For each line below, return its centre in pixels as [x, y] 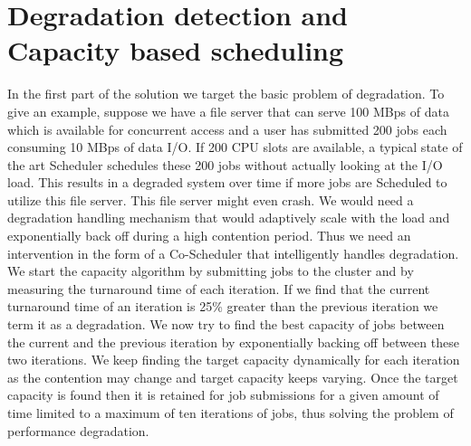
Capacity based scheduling [176, 50]
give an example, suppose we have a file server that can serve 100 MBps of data [228, 111]
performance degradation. [78, 430]
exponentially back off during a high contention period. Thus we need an [209, 236]
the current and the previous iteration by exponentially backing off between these [233, 342]
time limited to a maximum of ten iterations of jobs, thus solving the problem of [231, 413]
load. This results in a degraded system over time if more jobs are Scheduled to [227, 182]
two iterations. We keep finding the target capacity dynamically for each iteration [234, 360]
